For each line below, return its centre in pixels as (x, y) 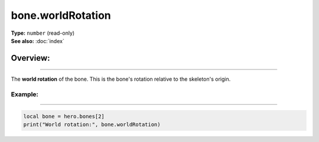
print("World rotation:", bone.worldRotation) (92, 125)
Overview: (30, 58)
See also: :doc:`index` (38, 41)
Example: (25, 94)
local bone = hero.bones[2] (64, 116)
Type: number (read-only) (43, 33)
